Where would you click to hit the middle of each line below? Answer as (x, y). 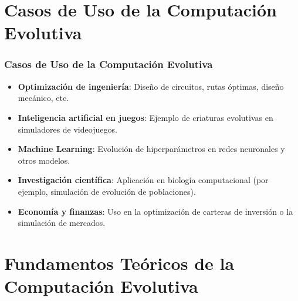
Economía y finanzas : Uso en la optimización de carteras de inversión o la (155, 211)
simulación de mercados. (62, 223)
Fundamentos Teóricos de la (119, 263)
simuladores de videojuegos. (67, 129)
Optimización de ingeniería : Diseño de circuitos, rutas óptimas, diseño (151, 86)
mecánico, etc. (43, 98)
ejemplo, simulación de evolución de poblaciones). (107, 191)
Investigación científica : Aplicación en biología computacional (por (143, 180)
